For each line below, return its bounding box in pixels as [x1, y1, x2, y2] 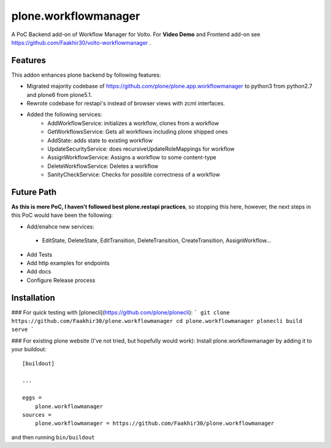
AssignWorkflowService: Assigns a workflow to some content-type [47, 154, 217, 161]
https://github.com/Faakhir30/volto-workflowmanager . [11, 39, 151, 46]
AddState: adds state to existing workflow [47, 137, 153, 144]
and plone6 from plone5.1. [26, 91, 93, 98]
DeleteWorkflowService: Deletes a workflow [47, 162, 159, 170]
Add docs [26, 268, 51, 275]
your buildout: [11, 346, 47, 353]
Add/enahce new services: [26, 222, 94, 230]
